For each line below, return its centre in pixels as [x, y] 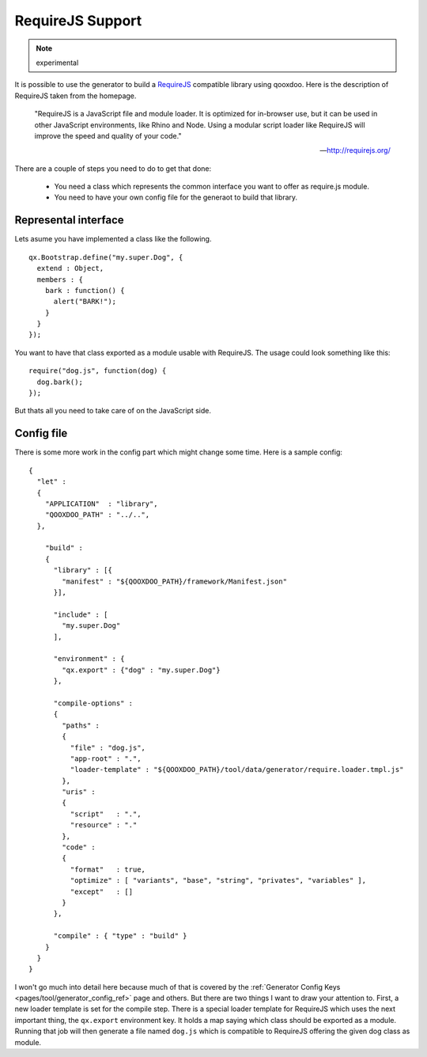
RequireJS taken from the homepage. [76, 96]
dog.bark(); [60, 382]
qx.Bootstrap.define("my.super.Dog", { [106, 257]
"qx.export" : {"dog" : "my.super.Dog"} [141, 670]
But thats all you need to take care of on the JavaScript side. [113, 411]
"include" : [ [81, 614]
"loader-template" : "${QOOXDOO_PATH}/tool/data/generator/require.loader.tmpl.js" [237, 770]
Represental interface [69, 221]
